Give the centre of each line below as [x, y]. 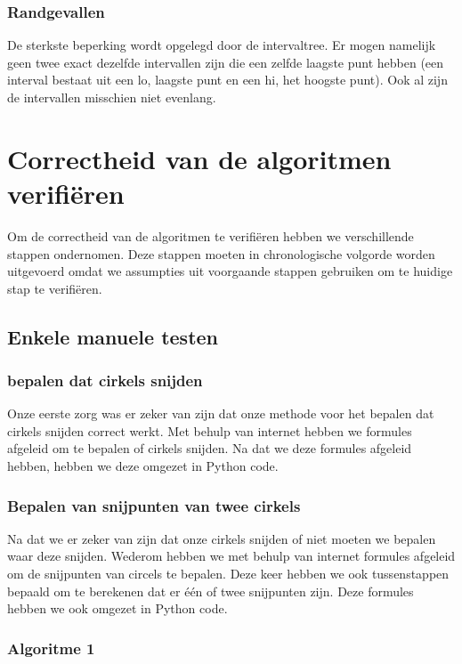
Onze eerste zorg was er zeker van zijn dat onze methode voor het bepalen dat [221, 413]
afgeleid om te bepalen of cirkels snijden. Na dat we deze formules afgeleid [210, 448]
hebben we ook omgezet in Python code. [118, 608]
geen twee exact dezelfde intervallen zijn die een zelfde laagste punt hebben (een [226, 62]
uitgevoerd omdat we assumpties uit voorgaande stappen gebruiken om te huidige [230, 271]
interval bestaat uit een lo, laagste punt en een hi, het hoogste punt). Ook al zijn [227, 80]
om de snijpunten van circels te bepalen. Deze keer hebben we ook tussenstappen [228, 574]
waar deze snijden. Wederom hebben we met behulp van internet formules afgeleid [231, 556]
